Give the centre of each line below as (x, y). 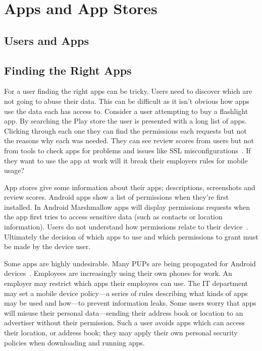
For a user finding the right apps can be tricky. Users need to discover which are (128, 91)
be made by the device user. (47, 246)
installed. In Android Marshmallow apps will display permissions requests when (127, 207)
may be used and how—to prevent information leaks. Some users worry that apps (130, 303)
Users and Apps (46, 40)
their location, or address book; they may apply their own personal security (121, 333)
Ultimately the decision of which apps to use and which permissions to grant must (131, 236)
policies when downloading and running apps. (74, 342)
